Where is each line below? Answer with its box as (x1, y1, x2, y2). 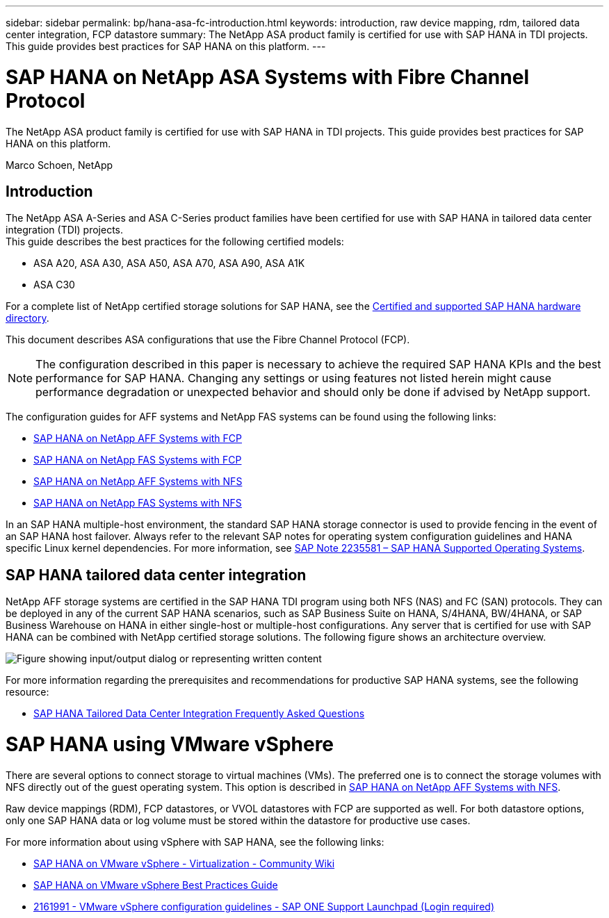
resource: (6, 686, 49, 698)
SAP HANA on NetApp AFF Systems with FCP (33, 432, 243, 445)
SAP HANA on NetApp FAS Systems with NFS (33, 497, 242, 509)
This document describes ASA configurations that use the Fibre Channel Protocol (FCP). (6, 334, 410, 346)
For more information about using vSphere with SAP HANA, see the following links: (6, 835, 384, 848)
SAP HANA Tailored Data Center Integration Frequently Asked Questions (33, 707, 365, 720)
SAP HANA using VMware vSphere (6, 732, 334, 756)
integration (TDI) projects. (6, 224, 124, 236)
